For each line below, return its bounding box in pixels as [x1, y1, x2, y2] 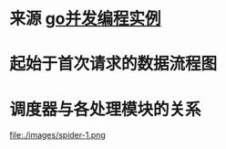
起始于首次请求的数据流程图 [9, 54, 218, 74]
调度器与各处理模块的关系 [9, 99, 202, 120]
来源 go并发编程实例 [9, 8, 161, 29]
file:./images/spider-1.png [9, 130, 107, 141]
